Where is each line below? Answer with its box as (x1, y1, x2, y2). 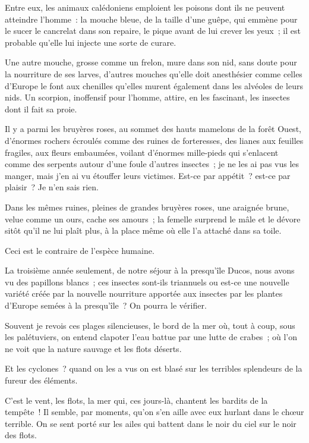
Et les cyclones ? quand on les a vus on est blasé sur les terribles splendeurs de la (5, 362, 302, 375)
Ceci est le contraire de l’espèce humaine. (5, 244, 154, 256)
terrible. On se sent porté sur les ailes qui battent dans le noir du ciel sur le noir (5, 417, 297, 429)
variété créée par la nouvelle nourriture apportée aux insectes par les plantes (5, 287, 283, 300)
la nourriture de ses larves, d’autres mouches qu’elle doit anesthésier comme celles (5, 67, 302, 80)
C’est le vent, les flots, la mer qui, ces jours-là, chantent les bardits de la (5, 394, 268, 406)
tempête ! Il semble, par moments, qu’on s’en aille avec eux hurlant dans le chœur (5, 406, 304, 418)
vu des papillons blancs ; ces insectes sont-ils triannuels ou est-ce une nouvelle (5, 275, 289, 288)
